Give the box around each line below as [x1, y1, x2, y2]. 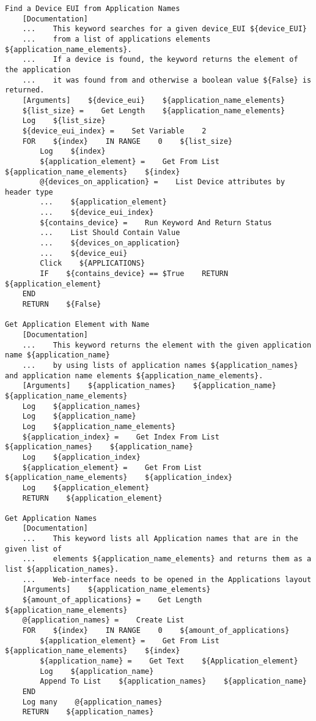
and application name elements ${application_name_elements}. [5, 371, 263, 380]
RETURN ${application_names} [22, 708, 154, 717]
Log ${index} [40, 147, 106, 156]
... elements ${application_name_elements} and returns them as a [22, 555, 312, 564]
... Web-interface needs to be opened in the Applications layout [22, 575, 312, 584]
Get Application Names [5, 514, 97, 523]
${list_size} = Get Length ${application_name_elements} [22, 106, 285, 115]
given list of [5, 544, 62, 553]
